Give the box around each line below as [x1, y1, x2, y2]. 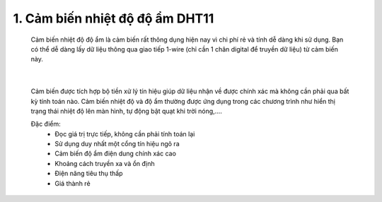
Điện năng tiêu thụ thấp [54, 170, 123, 178]
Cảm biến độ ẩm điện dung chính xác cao [54, 149, 177, 158]
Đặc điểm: [30, 120, 61, 129]
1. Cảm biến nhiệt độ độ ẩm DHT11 [13, 11, 214, 26]
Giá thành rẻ [54, 179, 91, 187]
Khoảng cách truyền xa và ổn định [54, 159, 155, 167]
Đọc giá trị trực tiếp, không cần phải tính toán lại [54, 129, 195, 138]
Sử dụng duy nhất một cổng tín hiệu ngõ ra [54, 140, 180, 148]
